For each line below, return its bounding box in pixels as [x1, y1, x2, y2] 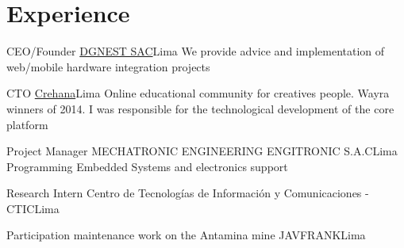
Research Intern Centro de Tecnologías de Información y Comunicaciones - [6, 185, 369, 201]
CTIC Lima [6, 200, 60, 216]
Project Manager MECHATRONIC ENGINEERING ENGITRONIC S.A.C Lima [6, 143, 398, 159]
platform [6, 116, 48, 132]
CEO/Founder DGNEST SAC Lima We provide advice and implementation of [6, 43, 385, 59]
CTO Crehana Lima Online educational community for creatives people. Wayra [6, 85, 390, 101]
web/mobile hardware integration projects [6, 58, 210, 74]
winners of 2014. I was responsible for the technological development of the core [6, 100, 394, 116]
